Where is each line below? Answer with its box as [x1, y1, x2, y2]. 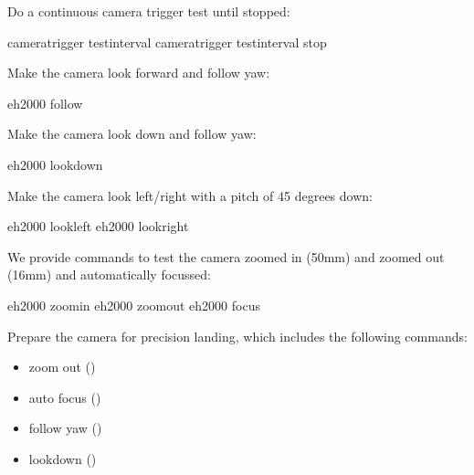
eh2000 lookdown [7, 154, 103, 174]
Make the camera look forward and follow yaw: [7, 63, 270, 82]
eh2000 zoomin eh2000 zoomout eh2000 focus [7, 295, 260, 314]
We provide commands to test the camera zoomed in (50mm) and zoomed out [7, 247, 445, 266]
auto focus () [28, 387, 101, 406]
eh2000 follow [7, 93, 83, 112]
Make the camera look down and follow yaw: [7, 124, 257, 143]
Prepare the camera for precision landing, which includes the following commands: [7, 326, 468, 345]
